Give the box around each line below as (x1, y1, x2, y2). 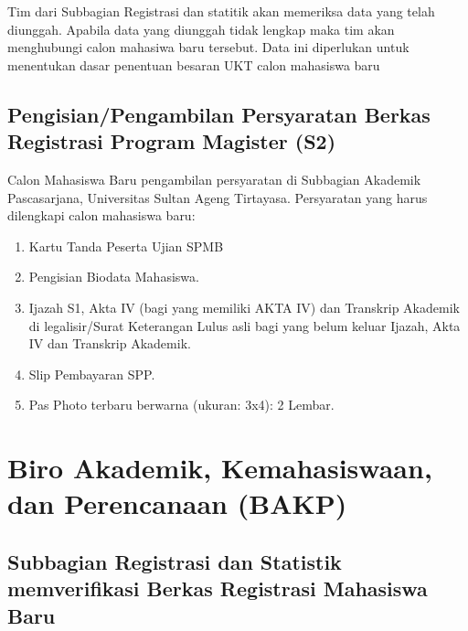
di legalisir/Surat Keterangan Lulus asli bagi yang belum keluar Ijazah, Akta (28, 315, 461, 335)
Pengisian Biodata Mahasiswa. (28, 267, 199, 286)
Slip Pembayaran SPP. (28, 364, 155, 383)
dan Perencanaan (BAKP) (7, 485, 347, 522)
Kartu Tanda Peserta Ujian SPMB (28, 236, 224, 255)
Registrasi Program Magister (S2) (7, 127, 336, 155)
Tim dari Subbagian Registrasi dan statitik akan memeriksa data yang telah (7, 2, 435, 20)
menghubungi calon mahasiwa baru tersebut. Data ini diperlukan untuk (7, 37, 409, 57)
